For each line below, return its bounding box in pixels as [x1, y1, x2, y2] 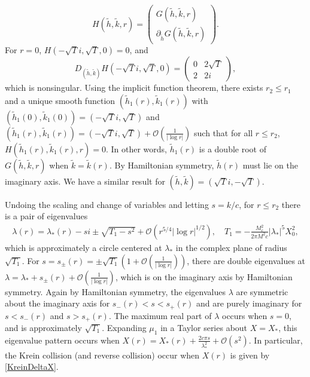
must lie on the [242, 158, 298, 171]
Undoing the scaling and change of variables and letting [5, 198, 209, 210]
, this [278, 321, 297, 334]
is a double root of [199, 142, 266, 155]
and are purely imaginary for [196, 297, 302, 309]
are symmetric [236, 285, 288, 298]
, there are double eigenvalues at [187, 254, 306, 266]
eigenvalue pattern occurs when [5, 333, 120, 346]
